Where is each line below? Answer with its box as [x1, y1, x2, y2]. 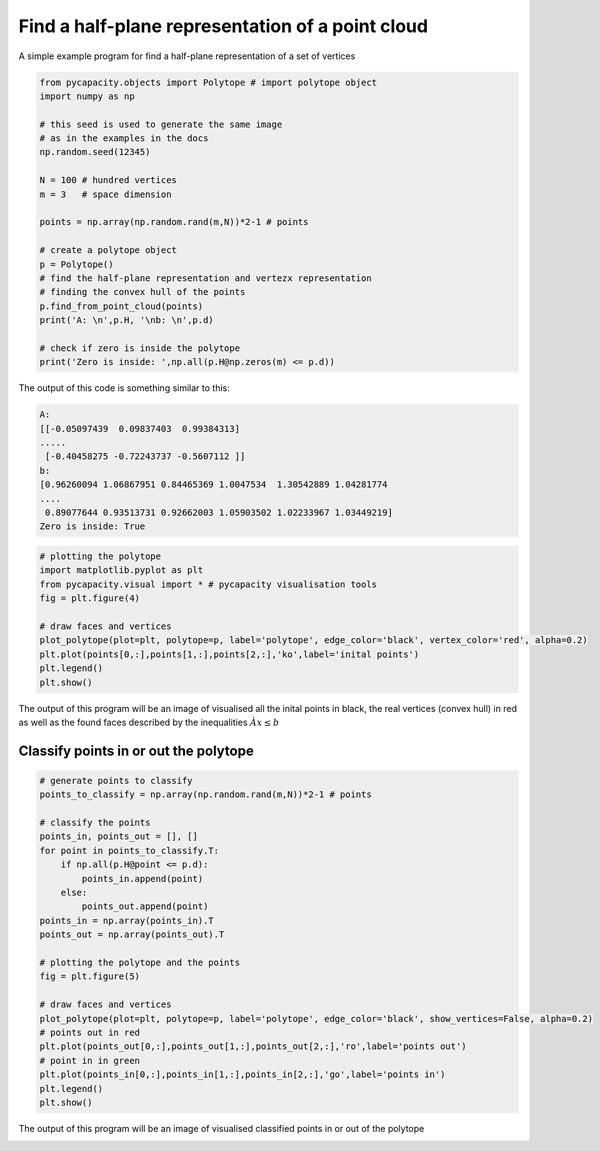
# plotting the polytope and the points [39, 956, 240, 968]
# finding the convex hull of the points [39, 286, 246, 298]
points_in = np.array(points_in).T [39, 915, 214, 926]
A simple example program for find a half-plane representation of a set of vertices [18, 50, 356, 62]
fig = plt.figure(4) [39, 593, 140, 604]
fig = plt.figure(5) [39, 971, 140, 982]
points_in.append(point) [81, 873, 204, 884]
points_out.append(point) [81, 901, 209, 912]
